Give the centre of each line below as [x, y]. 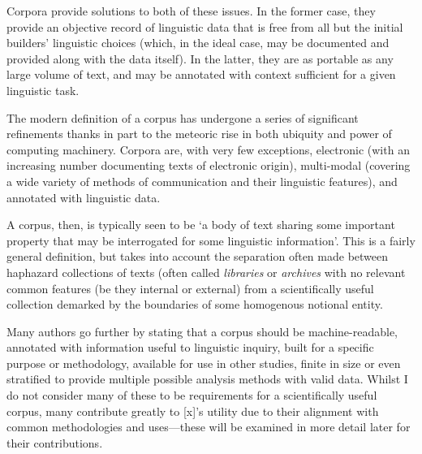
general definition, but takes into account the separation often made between [198, 256]
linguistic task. [43, 90]
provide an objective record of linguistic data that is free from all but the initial [205, 26]
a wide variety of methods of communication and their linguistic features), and [202, 181]
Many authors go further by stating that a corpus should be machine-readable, [202, 331]
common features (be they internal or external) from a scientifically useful [190, 288]
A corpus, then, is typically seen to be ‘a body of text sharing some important [201, 225]
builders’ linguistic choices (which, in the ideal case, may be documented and [198, 43]
